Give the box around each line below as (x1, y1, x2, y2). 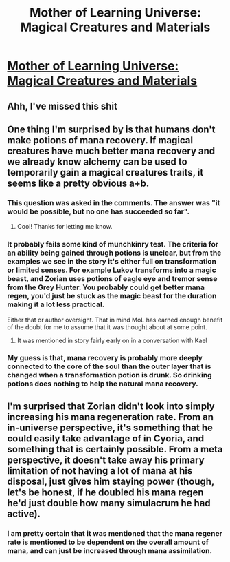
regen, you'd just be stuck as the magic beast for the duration (7, 291, 217, 301)
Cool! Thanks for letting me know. (16, 222, 113, 231)
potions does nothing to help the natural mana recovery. (7, 379, 198, 388)
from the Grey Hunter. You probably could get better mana (7, 282, 205, 292)
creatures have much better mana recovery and (7, 145, 216, 156)
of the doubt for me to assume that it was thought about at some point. (7, 322, 207, 331)
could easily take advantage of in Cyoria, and (7, 433, 205, 444)
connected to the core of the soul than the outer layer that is (7, 362, 211, 371)
